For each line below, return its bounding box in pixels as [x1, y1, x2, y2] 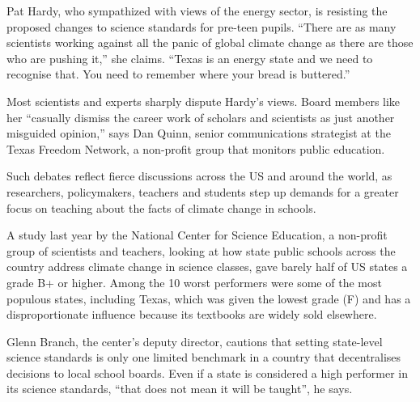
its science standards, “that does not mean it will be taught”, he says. [6, 380, 353, 397]
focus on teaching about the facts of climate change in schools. [6, 199, 316, 216]
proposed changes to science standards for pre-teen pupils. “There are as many [6, 18, 397, 35]
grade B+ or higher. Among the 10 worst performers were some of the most [6, 273, 382, 290]
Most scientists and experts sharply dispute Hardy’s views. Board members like [6, 92, 401, 109]
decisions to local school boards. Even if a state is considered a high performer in [6, 364, 408, 381]
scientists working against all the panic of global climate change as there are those [6, 34, 414, 51]
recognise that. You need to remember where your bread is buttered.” [6, 66, 350, 83]
